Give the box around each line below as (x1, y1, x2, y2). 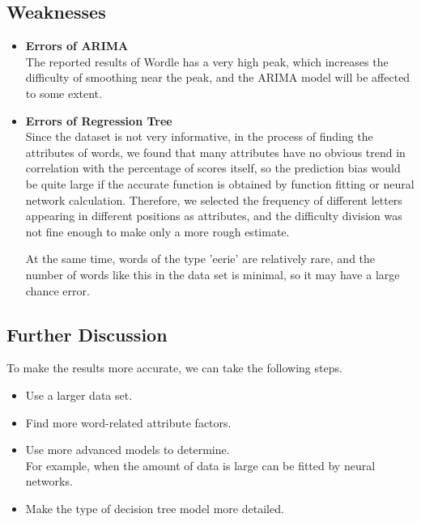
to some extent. (25, 84, 102, 101)
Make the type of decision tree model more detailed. (25, 499, 284, 516)
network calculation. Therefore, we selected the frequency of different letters (25, 191, 402, 208)
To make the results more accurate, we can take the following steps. (6, 359, 342, 376)
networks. (25, 473, 73, 490)
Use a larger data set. (25, 386, 133, 403)
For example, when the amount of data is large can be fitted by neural (25, 456, 376, 473)
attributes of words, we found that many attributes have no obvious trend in (25, 143, 406, 160)
